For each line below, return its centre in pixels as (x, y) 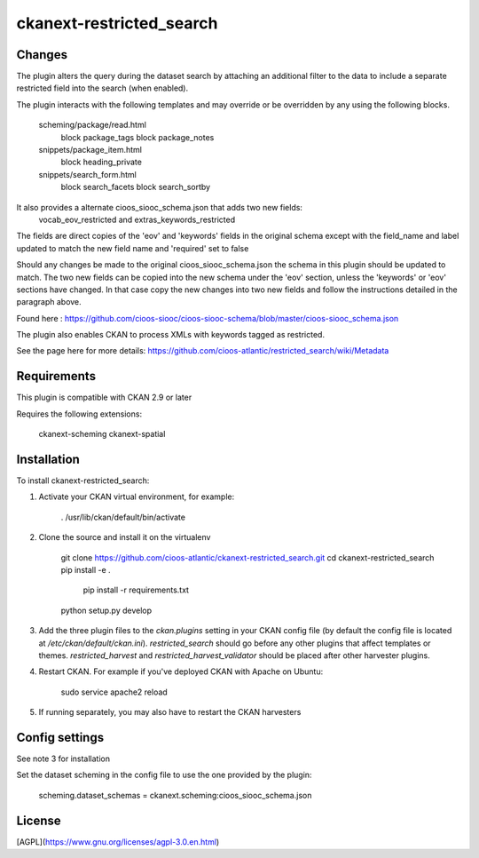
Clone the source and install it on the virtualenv (125, 537)
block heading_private (101, 162)
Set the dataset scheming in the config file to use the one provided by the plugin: (164, 775)
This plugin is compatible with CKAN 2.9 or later (104, 397)
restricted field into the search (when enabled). (102, 88)
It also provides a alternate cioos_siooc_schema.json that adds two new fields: (160, 207)
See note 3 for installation (63, 759)
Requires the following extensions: (79, 414)
